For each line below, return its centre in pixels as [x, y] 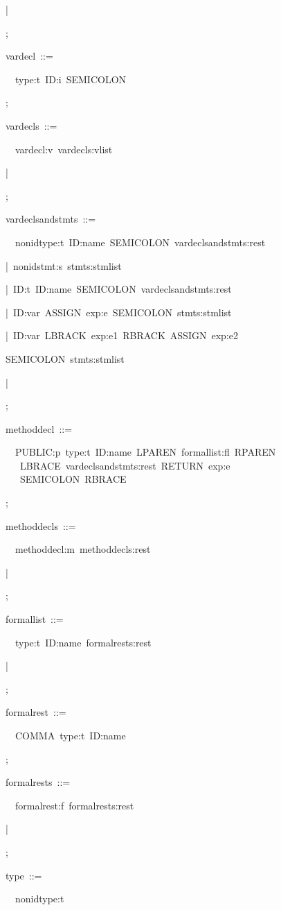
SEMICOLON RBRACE [73, 479]
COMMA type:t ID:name [70, 735]
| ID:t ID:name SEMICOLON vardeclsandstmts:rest [119, 289]
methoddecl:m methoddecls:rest [83, 549]
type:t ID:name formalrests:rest [83, 642]
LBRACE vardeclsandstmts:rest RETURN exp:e [125, 465]
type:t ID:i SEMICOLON [71, 79]
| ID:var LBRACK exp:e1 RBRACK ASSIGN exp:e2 [122, 335]
